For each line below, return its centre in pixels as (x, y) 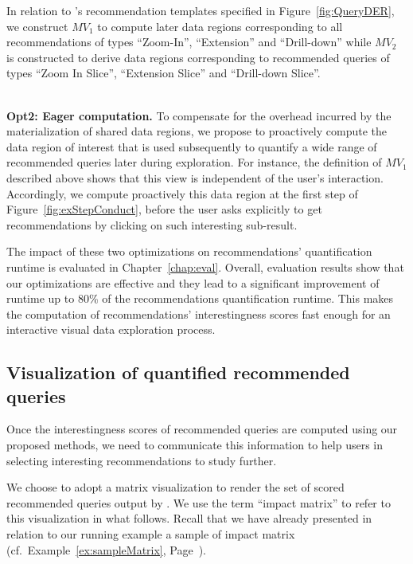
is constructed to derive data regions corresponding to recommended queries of (198, 57)
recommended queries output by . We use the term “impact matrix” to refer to (199, 502)
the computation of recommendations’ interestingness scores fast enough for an (199, 313)
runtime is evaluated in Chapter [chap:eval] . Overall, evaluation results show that (205, 266)
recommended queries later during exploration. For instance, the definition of (194, 162)
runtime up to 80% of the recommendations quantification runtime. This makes (200, 298)
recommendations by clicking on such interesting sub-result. (152, 224)
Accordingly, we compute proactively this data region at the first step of (182, 193)
